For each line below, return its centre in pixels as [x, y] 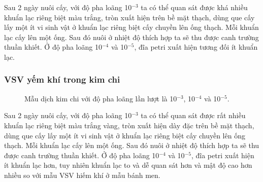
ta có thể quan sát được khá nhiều [194, 7]
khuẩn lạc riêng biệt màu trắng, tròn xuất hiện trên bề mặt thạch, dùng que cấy [129, 17]
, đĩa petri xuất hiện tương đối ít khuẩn [196, 47]
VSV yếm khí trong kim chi [62, 79]
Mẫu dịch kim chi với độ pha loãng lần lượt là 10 [101, 98]
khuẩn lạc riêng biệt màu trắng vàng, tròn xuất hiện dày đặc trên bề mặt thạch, [129, 125]
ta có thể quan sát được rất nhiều [193, 115]
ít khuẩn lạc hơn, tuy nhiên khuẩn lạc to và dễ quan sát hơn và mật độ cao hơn [128, 165]
